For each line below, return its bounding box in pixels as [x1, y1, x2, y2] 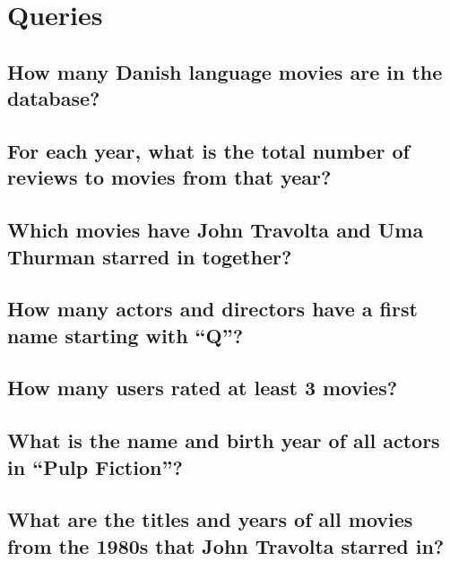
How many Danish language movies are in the [7, 57, 443, 85]
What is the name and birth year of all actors [7, 427, 440, 454]
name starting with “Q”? [7, 321, 244, 349]
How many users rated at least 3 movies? [7, 374, 398, 401]
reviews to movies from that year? [7, 163, 332, 191]
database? [7, 84, 100, 112]
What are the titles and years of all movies [7, 505, 413, 533]
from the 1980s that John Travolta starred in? [7, 531, 445, 559]
